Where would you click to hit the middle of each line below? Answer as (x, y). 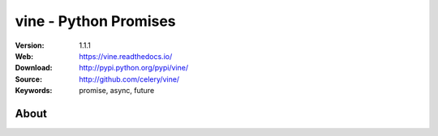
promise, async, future (117, 91)
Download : (34, 68)
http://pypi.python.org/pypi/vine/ (134, 68)
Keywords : (34, 91)
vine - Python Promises (95, 21)
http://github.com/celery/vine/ (129, 79)
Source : (29, 79)
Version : (30, 45)
